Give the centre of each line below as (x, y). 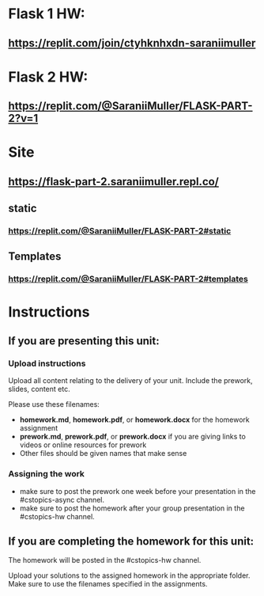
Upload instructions (47, 363)
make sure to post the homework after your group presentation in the (132, 508)
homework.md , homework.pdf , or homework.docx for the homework (135, 419)
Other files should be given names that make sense (103, 454)
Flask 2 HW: (48, 77)
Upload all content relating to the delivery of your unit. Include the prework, (130, 381)
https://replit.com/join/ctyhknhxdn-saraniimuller (132, 43)
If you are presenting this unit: (84, 341)
